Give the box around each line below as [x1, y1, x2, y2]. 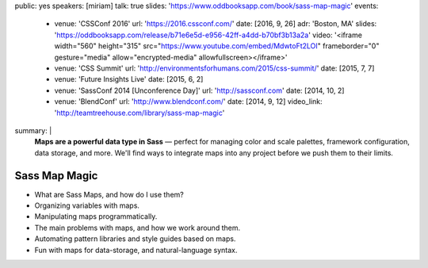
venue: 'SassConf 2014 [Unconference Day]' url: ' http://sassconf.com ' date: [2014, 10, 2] [54, 86, 345, 95]
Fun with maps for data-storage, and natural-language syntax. [34, 245, 238, 255]
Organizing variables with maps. [34, 201, 140, 210]
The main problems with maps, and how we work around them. [34, 223, 241, 232]
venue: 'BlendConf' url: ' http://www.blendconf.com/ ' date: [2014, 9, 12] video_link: [54, 97, 323, 106]
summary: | [14, 125, 52, 135]
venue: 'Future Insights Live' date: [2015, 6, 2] [54, 75, 204, 84]
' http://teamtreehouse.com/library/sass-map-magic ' [54, 108, 225, 117]
